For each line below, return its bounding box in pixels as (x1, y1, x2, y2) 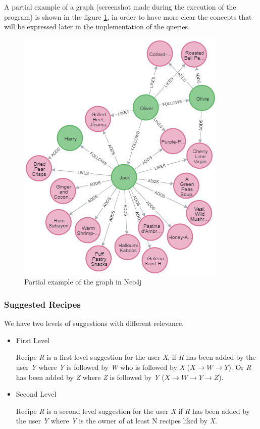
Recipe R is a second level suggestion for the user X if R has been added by (16, 405, 250, 416)
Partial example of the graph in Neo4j (24, 276, 142, 287)
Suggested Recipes (4, 298, 81, 310)
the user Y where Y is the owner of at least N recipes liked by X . (16, 415, 217, 426)
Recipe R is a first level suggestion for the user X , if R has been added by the (16, 352, 256, 362)
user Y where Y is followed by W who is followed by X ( (16, 361, 190, 372)
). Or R (228, 361, 251, 372)
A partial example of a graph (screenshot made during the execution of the (4, 2, 236, 12)
